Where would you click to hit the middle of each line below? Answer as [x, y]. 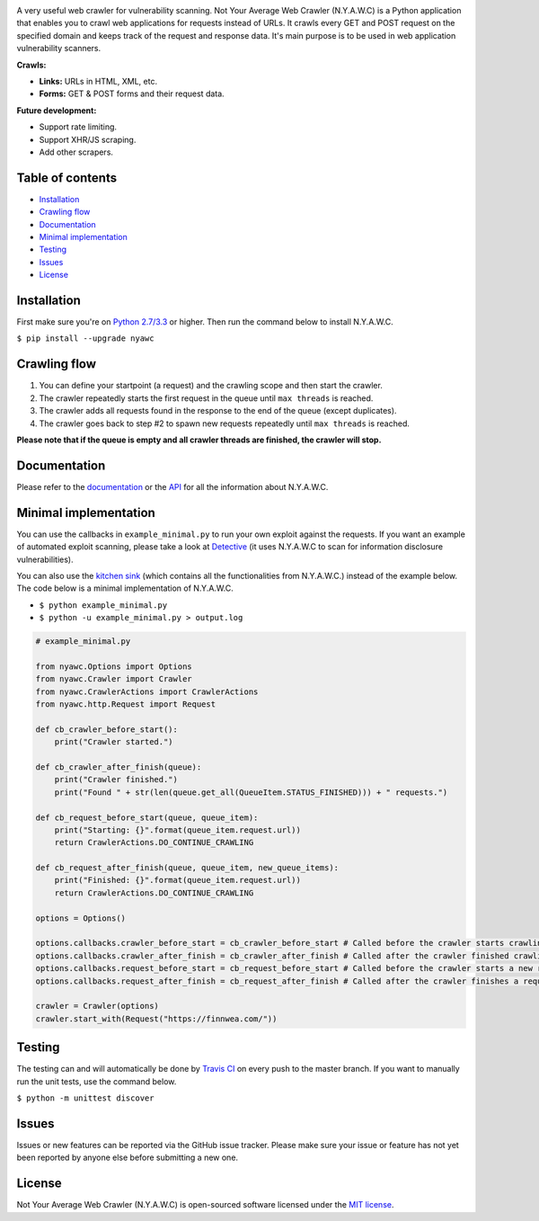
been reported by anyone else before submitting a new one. [127, 1158]
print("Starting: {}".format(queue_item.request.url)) [177, 830]
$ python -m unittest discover [85, 1098]
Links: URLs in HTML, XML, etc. [98, 81]
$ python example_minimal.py [103, 605]
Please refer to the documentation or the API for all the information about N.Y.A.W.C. [172, 486]
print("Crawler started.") [114, 742]
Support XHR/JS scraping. [88, 139]
